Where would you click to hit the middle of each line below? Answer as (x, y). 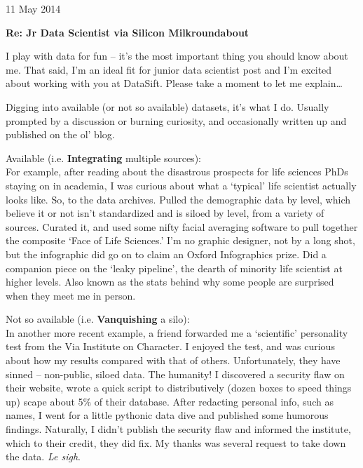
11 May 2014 (33, 8)
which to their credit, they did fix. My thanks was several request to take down (176, 442)
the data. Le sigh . (43, 456)
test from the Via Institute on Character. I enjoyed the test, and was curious (170, 346)
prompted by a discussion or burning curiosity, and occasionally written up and (176, 120)
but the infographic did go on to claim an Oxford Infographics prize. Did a (166, 254)
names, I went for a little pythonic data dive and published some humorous (167, 415)
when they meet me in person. (71, 295)
